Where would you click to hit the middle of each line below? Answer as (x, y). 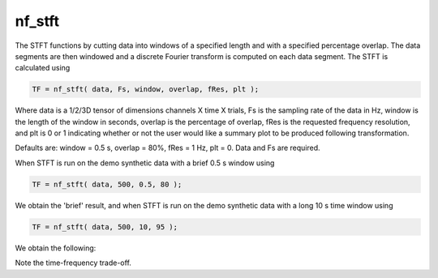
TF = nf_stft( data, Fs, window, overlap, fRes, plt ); (146, 90)
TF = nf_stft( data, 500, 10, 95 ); (105, 227)
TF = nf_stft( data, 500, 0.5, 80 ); (107, 184)
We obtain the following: (56, 248)
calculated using (43, 68)
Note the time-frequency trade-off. (73, 263)
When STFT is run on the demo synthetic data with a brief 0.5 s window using (145, 163)
